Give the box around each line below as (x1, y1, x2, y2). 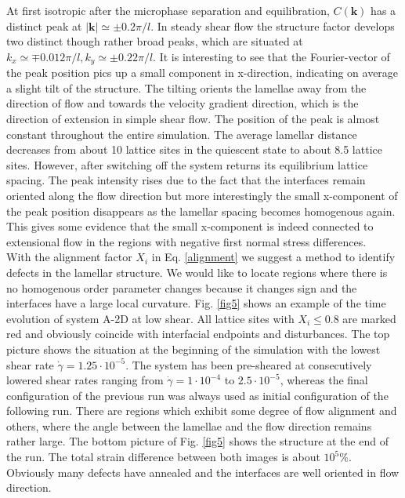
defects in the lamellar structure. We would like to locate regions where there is (6, 264, 388, 280)
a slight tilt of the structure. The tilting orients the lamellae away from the (6, 79, 367, 96)
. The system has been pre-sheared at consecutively (125, 356, 372, 373)
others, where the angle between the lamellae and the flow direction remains (6, 417, 372, 434)
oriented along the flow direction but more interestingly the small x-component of (6, 187, 398, 203)
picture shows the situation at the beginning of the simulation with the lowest (6, 340, 381, 357)
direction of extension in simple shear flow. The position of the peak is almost (6, 111, 380, 127)
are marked (342, 310, 396, 326)
